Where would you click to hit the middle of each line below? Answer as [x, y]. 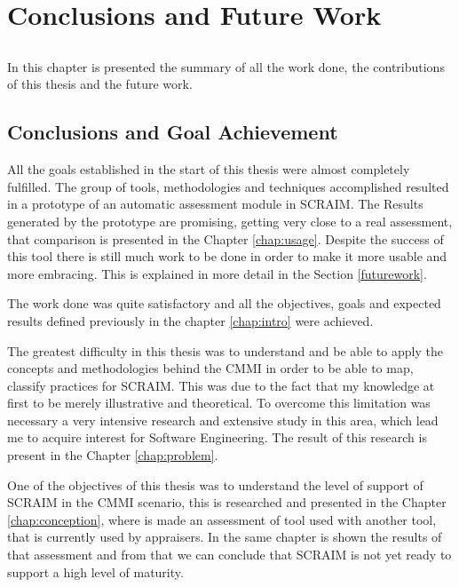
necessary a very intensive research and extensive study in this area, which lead [223, 420]
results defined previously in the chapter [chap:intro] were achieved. [190, 320]
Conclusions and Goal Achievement [173, 132]
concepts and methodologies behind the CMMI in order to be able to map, [210, 368]
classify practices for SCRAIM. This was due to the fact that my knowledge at [221, 385]
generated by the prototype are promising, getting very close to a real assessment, [230, 221]
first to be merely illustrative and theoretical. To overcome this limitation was [219, 403]
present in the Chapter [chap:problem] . [113, 455]
